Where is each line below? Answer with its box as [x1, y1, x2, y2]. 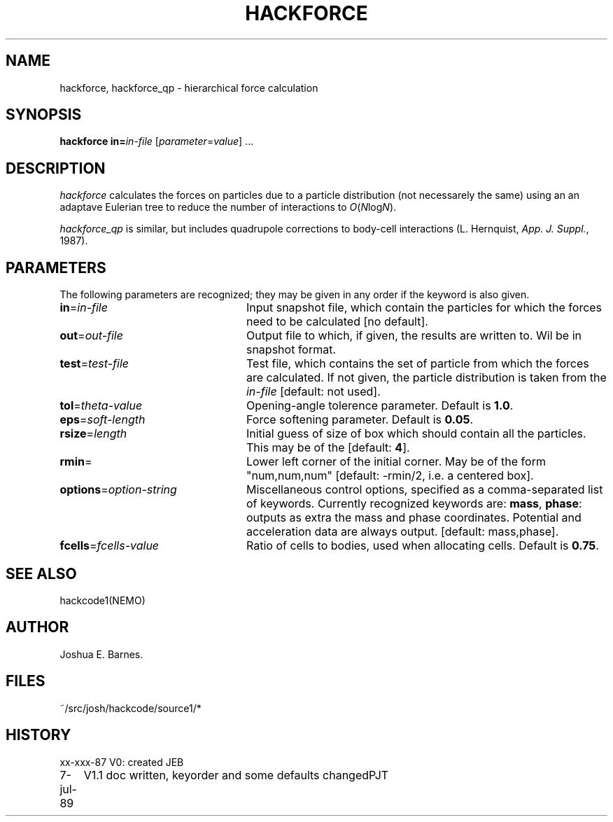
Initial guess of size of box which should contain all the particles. [246, 426, 586, 441]
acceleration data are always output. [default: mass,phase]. [246, 524, 559, 539]
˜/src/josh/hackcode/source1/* [59, 702, 202, 714]
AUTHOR [6, 618, 69, 636]
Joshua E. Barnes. [59, 648, 143, 660]
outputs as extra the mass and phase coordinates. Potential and [246, 510, 582, 525]
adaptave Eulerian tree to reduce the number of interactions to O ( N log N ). [59, 201, 397, 214]
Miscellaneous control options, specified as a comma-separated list [246, 482, 603, 497]
